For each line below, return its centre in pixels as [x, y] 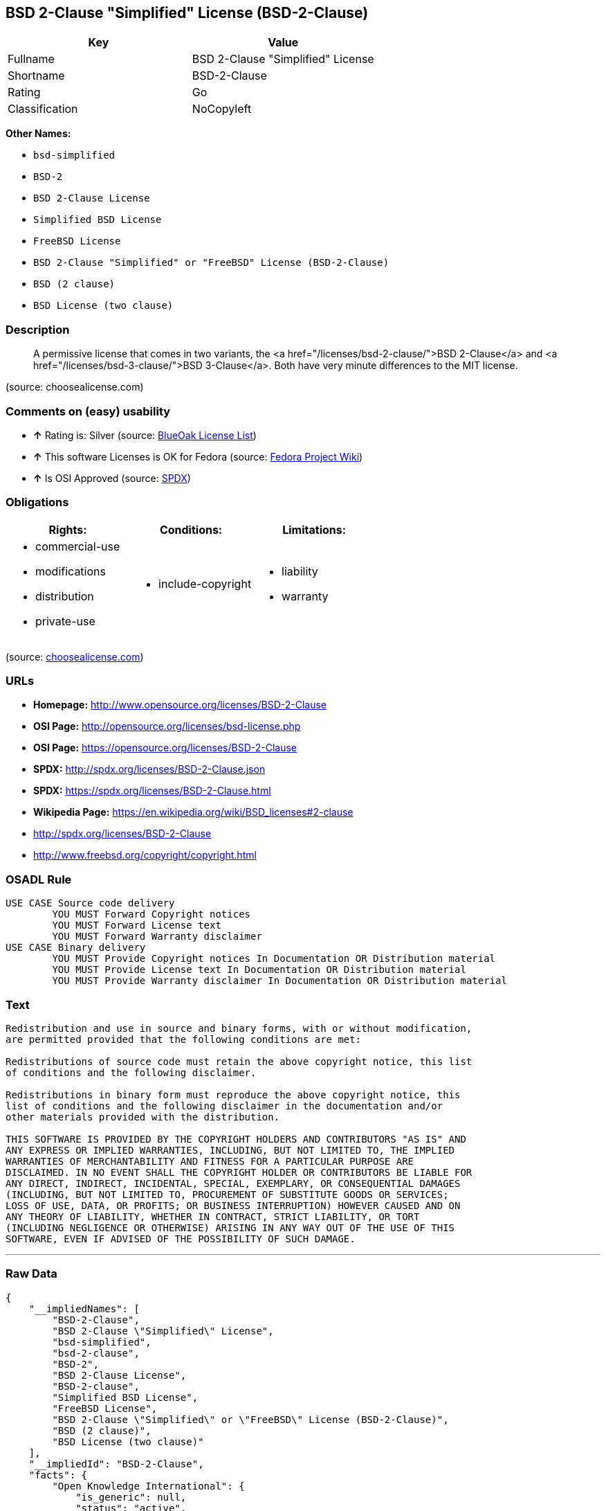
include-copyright [205, 583]
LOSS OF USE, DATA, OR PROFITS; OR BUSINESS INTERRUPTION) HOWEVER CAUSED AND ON [233, 1205]
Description [38, 329]
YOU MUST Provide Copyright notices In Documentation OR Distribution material [274, 959]
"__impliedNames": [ [84, 1308]
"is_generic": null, [131, 1497]
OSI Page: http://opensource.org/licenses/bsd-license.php [167, 726]
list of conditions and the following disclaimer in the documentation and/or [224, 1106]
